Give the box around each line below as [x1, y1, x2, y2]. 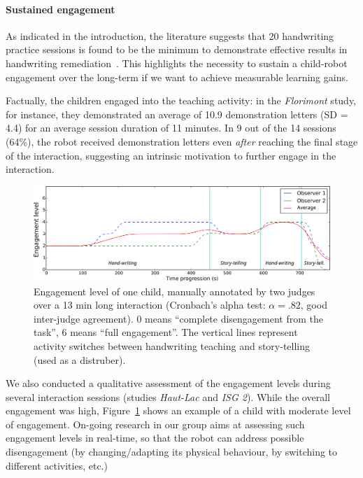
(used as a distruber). [34, 352, 126, 367]
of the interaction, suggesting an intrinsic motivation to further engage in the [6, 148, 336, 162]
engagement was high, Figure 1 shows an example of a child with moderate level [6, 403, 351, 418]
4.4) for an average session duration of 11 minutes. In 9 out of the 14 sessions [6, 120, 336, 135]
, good [300, 297, 327, 312]
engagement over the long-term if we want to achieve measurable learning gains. [6, 69, 348, 84]
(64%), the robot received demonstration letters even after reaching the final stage [6, 134, 358, 148]
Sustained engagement [6, 1, 115, 16]
